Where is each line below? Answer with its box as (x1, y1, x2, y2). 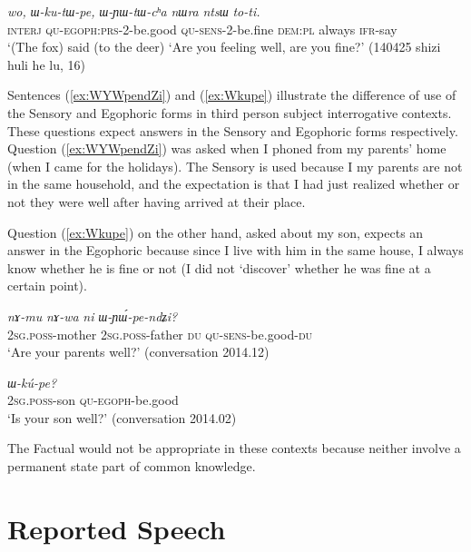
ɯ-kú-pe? (7, 372, 57, 391)
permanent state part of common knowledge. (7, 457, 256, 476)
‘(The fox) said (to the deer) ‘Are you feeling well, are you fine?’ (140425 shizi (7, 37, 441, 56)
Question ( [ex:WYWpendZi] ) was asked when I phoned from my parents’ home (7, 139, 446, 158)
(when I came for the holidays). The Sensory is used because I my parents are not (7, 156, 463, 175)
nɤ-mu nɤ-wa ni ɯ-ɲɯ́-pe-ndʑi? (7, 306, 178, 325)
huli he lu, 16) (7, 54, 85, 74)
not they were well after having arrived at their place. (7, 192, 306, 211)
